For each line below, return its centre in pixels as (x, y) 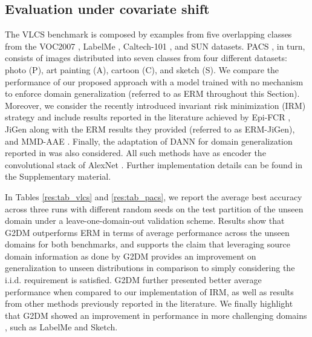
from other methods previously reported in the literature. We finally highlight (149, 303)
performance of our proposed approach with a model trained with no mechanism (154, 81)
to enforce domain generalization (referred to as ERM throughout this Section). (152, 93)
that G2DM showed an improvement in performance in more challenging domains (156, 315)
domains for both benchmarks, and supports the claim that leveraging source (148, 244)
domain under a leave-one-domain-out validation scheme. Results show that (145, 221)
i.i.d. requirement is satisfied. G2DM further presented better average (133, 280)
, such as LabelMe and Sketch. (61, 327)
